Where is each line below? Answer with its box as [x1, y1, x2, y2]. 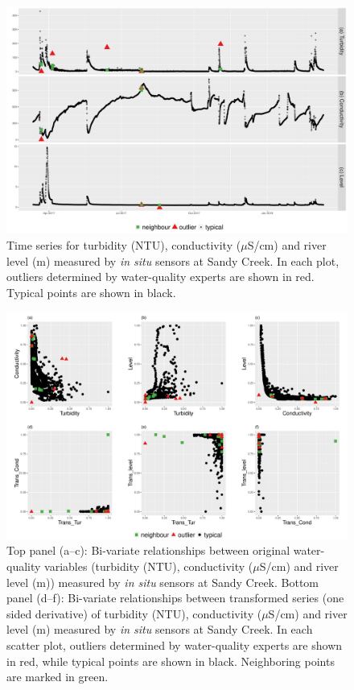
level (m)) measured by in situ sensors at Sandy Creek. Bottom [6, 573, 319, 590]
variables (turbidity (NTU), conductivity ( [44, 557, 253, 574]
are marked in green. [6, 668, 109, 685]
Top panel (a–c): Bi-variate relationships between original [6, 542, 290, 559]
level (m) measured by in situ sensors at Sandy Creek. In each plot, [6, 252, 340, 269]
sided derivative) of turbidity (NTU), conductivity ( [6, 605, 262, 622]
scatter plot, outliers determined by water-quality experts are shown [6, 636, 343, 653]
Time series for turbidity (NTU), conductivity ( [6, 236, 241, 253]
